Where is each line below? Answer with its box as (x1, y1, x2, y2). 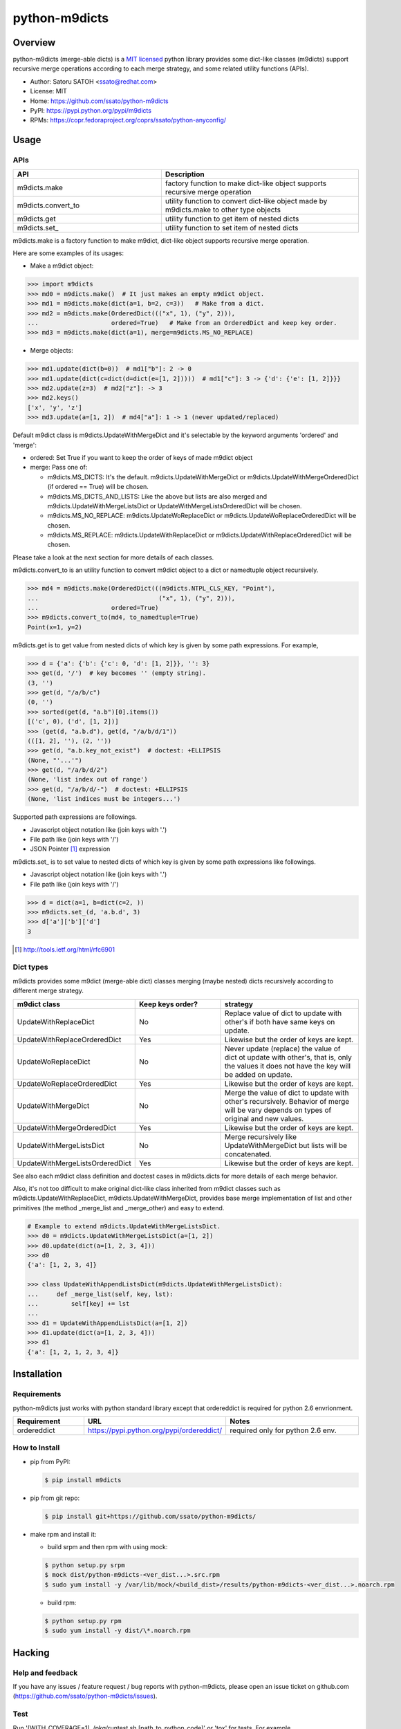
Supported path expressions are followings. (12, 813, 138, 821)
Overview (12, 37, 56, 48)
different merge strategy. (12, 986, 84, 995)
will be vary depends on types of (225, 1105, 332, 1115)
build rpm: (47, 1598, 77, 1607)
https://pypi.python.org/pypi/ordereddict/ (87, 1425, 223, 1435)
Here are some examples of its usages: (12, 249, 124, 257)
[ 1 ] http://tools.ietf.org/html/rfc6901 (15, 945, 115, 954)
